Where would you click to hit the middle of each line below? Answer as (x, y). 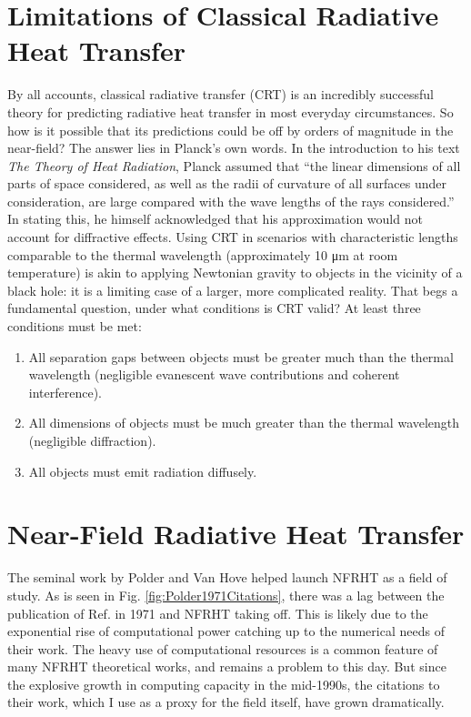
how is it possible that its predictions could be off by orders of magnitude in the (230, 130)
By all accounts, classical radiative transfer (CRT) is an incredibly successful (220, 94)
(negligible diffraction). (92, 440)
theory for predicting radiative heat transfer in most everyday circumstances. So (230, 111)
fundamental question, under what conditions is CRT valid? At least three (214, 308)
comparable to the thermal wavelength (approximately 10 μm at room (203, 254)
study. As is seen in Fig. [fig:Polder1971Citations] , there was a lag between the (226, 595)
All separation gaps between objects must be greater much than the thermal (241, 356)
